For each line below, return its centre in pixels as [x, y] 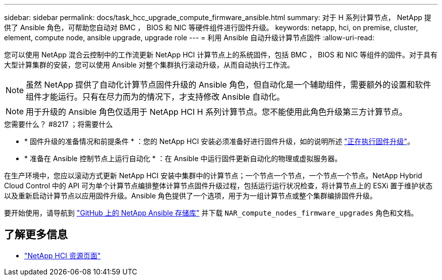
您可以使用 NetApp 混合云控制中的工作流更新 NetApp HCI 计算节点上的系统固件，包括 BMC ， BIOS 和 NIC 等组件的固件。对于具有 [221, 55]
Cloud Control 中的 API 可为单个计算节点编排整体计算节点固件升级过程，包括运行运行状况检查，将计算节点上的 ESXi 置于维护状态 [218, 186]
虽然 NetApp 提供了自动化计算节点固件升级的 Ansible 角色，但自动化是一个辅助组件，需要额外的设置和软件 [229, 85]
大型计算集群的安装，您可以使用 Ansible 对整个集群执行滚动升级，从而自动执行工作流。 [149, 65]
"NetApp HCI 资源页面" [63, 255]
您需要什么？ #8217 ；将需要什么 [59, 124]
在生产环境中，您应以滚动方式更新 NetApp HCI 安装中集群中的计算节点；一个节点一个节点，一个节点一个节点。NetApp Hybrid [213, 176]
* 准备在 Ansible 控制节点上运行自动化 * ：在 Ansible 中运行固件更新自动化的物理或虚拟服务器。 [183, 158]
